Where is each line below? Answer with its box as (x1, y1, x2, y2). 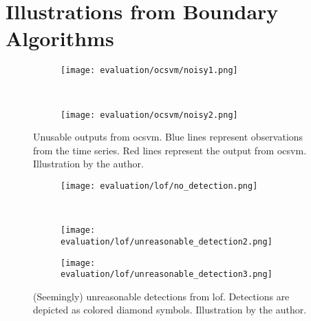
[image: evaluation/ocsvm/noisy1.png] (61, 65, 238, 76)
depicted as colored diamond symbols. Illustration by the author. (33, 302, 307, 317)
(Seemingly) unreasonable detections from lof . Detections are (33, 289, 290, 303)
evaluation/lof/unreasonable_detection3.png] (61, 269, 272, 280)
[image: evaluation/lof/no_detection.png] (61, 181, 258, 191)
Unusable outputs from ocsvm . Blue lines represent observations (33, 130, 303, 144)
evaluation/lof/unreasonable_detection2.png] (61, 236, 272, 247)
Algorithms (6, 24, 114, 52)
